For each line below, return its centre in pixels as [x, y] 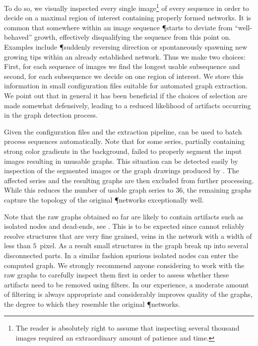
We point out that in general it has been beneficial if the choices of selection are [126, 95]
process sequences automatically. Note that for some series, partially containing [125, 141]
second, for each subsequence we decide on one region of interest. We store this [124, 76]
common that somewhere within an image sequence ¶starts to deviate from [118, 27]
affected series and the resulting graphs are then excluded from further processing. [129, 180]
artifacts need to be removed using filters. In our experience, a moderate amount [127, 284]
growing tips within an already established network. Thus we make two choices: [125, 56]
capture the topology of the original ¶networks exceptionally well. [104, 199]
